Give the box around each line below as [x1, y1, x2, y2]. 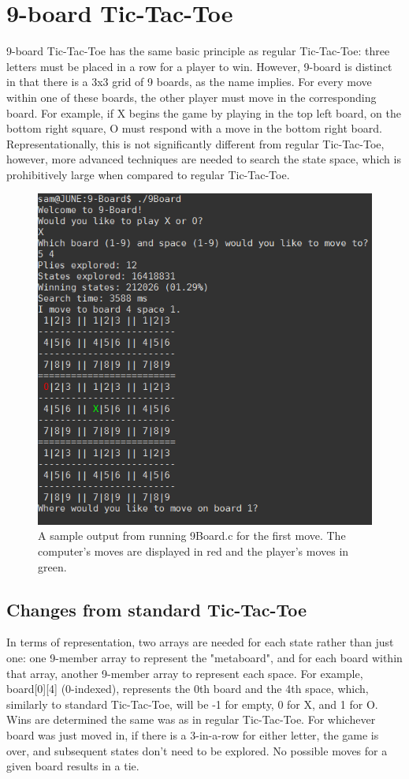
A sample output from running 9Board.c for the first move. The [38, 527, 346, 544]
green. [38, 558, 67, 575]
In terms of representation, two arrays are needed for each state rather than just [6, 634, 394, 650]
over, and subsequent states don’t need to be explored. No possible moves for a [6, 742, 388, 758]
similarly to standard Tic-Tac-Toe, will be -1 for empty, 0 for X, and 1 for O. [6, 695, 378, 712]
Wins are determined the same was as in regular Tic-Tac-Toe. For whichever [6, 711, 376, 728]
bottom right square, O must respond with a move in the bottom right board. [6, 120, 382, 137]
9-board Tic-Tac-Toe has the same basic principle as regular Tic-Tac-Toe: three [6, 43, 390, 59]
